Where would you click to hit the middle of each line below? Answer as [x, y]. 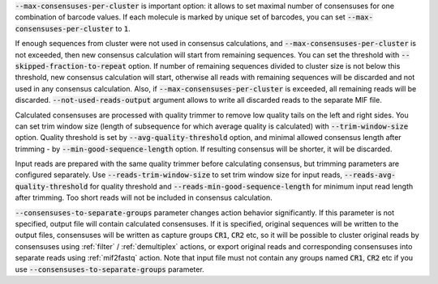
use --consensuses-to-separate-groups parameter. [109, 269]
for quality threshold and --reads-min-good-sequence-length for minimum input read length [251, 186]
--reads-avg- [370, 175]
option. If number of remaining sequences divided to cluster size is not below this [264, 66]
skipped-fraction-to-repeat [71, 66]
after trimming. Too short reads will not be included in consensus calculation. [144, 197]
